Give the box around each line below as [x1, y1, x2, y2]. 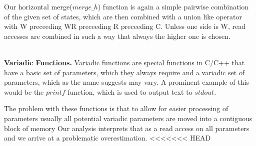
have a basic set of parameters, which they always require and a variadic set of [4, 67, 245, 77]
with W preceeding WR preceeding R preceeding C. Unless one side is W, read [4, 21, 246, 31]
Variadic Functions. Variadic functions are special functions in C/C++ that [4, 57, 245, 67]
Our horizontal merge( [4, 1, 72, 11]
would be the [4, 86, 44, 97]
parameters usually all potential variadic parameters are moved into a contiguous [4, 113, 252, 123]
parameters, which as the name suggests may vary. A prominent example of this [4, 77, 249, 87]
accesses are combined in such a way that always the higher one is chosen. [4, 30, 230, 41]
